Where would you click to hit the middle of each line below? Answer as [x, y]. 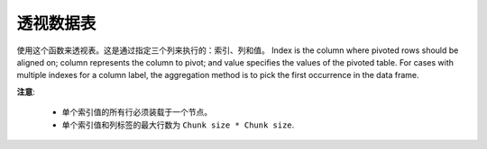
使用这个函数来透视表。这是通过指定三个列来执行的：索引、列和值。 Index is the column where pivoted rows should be [238, 50]
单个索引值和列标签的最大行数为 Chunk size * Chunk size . [178, 125]
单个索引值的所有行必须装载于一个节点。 [137, 112]
